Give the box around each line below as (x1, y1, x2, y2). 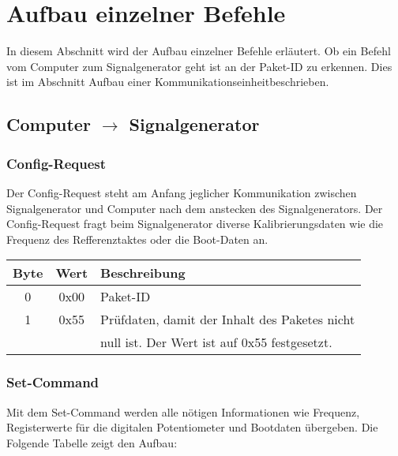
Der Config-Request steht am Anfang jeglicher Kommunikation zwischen (6, 184, 357, 200)
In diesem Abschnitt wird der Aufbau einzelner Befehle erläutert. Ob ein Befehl (6, 43, 391, 59)
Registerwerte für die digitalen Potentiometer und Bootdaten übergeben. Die (6, 419, 378, 435)
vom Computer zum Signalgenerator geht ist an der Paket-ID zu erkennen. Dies (6, 58, 392, 74)
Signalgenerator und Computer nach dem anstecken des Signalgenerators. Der (6, 200, 383, 216)
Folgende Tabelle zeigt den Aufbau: (6, 434, 178, 450)
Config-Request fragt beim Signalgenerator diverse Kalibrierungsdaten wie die (6, 215, 384, 232)
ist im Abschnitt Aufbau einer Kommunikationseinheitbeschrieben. (6, 73, 329, 90)
